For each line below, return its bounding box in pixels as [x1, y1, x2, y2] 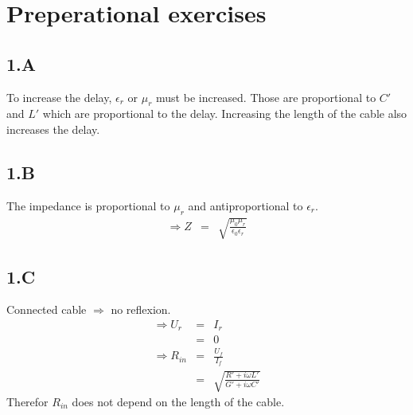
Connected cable [6, 301, 87, 318]
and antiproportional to [188, 197, 303, 213]
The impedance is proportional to [6, 197, 170, 213]
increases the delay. [6, 120, 100, 137]
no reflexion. [111, 301, 171, 318]
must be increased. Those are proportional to [156, 88, 376, 105]
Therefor [6, 393, 49, 410]
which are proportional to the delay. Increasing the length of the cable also [42, 105, 407, 122]
